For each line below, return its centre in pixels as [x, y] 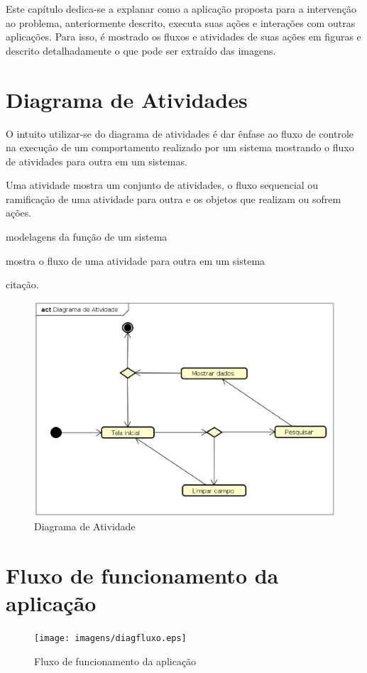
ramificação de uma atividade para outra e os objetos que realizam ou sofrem [174, 198]
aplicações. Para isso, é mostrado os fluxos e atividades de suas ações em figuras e [183, 37]
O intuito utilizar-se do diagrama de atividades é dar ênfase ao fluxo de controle [180, 133]
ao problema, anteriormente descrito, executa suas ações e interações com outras [181, 22]
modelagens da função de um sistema [87, 237]
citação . [22, 284]
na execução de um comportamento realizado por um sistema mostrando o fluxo [180, 147]
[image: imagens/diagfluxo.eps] [110, 638]
